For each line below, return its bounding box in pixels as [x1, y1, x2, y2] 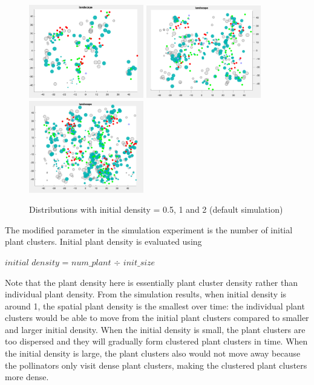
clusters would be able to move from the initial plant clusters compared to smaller [5, 311, 309, 324]
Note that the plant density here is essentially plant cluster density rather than [5, 276, 298, 288]
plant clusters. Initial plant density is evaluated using [5, 235, 202, 248]
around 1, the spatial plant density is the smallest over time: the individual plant [5, 299, 305, 312]
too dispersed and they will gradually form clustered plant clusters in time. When [5, 335, 308, 348]
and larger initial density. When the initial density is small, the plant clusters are [5, 323, 306, 335]
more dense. [5, 370, 49, 383]
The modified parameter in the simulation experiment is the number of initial [5, 223, 293, 236]
